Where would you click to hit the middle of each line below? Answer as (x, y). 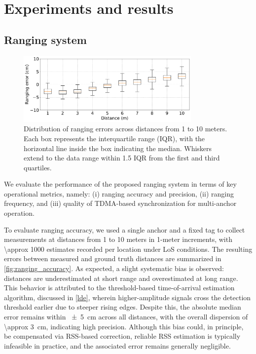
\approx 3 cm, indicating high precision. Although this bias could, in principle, (124, 326)
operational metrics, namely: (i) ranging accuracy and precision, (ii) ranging (119, 193)
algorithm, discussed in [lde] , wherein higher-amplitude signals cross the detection (128, 297)
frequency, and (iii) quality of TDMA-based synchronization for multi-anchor (120, 203)
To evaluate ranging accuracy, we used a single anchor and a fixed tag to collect (125, 229)
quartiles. (38, 167)
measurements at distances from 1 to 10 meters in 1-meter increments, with (118, 239)
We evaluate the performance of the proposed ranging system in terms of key (120, 184)
